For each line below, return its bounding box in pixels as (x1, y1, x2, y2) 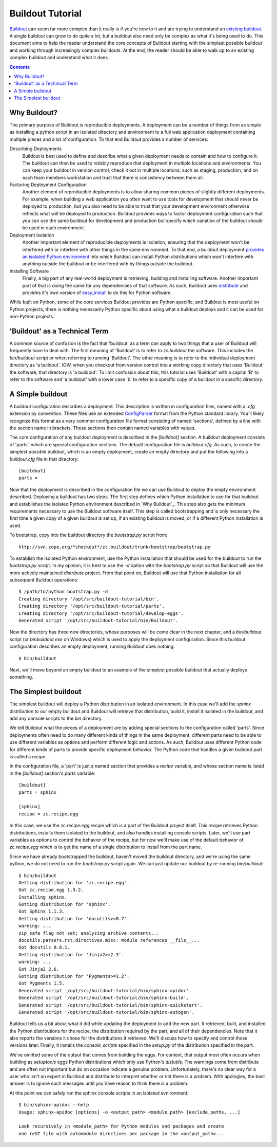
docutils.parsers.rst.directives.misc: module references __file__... (18, 937, 200, 943)
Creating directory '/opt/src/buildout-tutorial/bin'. (18, 596, 160, 602)
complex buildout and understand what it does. (9, 54, 109, 61)
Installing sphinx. (18, 894, 68, 900)
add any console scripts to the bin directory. (9, 715, 103, 722)
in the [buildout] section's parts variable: (9, 770, 95, 776)
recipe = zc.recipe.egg (18, 811, 78, 817)
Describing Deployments (9, 145, 62, 152)
